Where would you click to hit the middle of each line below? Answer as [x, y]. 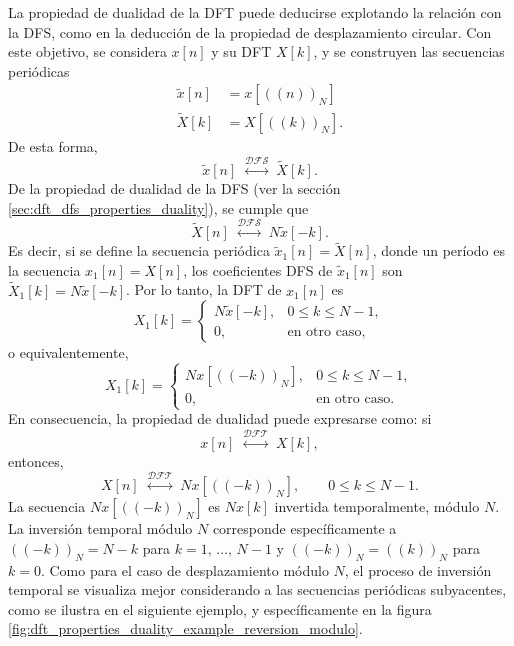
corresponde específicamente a [304, 528]
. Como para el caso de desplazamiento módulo [184, 569]
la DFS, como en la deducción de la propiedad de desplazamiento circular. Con [250, 31]
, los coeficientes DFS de [258, 269]
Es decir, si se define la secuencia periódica [139, 250]
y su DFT [241, 51]
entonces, [36, 460]
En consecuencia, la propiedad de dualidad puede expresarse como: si [220, 418]
